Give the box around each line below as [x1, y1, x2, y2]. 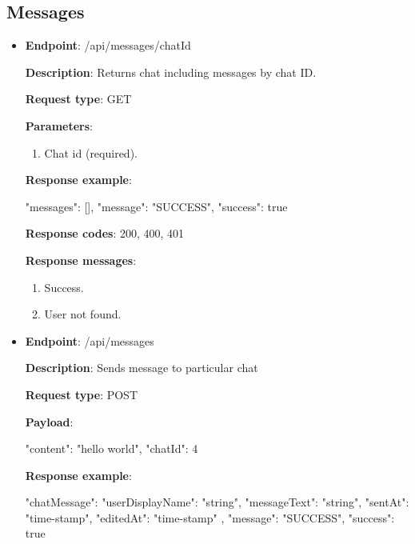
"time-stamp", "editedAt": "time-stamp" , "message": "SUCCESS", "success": [25, 509, 395, 526]
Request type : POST [25, 386, 138, 402]
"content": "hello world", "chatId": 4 [25, 440, 198, 457]
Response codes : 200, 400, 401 [25, 225, 185, 242]
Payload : [25, 413, 74, 430]
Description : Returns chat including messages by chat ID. [25, 63, 317, 80]
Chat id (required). [44, 144, 138, 161]
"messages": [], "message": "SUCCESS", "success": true [25, 198, 288, 214]
